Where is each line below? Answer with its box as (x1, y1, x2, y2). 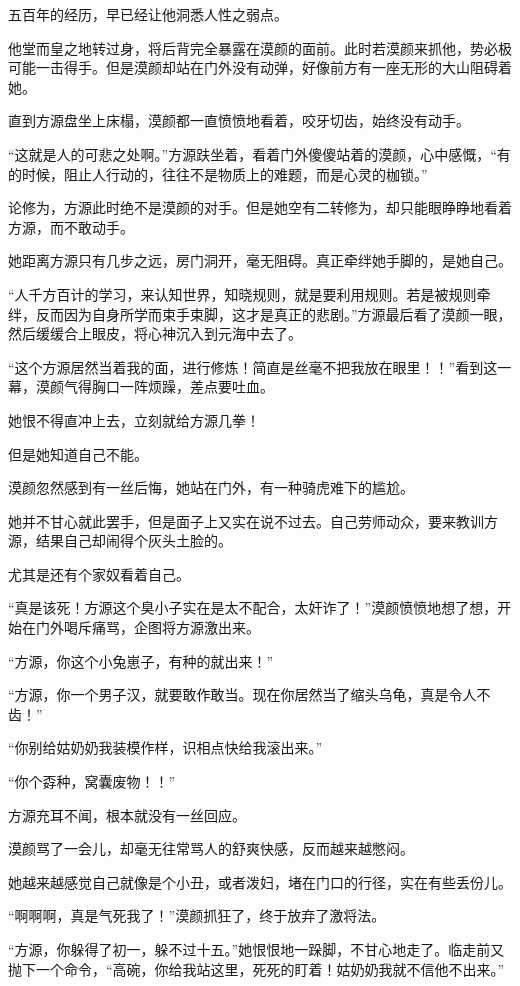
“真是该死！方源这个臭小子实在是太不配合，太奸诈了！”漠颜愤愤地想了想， (8, 597, 498, 618)
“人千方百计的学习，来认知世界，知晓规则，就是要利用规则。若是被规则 (8, 283, 477, 304)
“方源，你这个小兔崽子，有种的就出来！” (8, 650, 274, 671)
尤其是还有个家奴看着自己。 (8, 563, 190, 584)
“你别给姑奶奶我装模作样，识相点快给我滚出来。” (8, 737, 323, 758)
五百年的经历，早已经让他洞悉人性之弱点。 (8, 4, 288, 24)
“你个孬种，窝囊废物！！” (8, 771, 176, 792)
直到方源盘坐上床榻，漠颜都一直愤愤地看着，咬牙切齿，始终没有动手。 (8, 110, 470, 131)
